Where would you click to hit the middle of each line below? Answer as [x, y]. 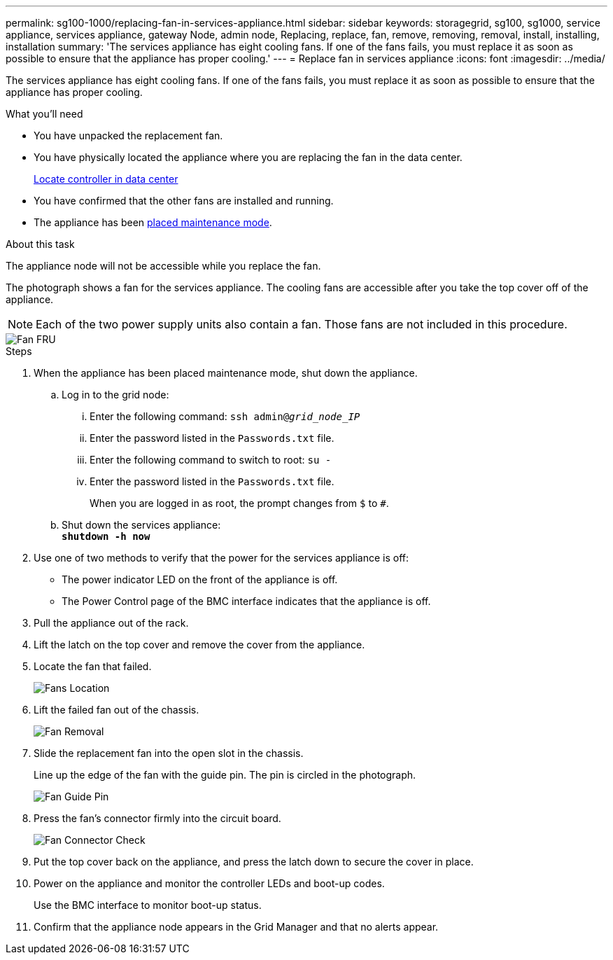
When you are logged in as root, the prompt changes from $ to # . [239, 503]
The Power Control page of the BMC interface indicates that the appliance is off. [246, 601]
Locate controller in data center [106, 179]
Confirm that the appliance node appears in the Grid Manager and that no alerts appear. [236, 927]
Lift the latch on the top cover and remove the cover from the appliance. [199, 645]
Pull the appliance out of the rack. [111, 623]
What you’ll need [44, 114]
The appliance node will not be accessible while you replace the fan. [163, 266]
